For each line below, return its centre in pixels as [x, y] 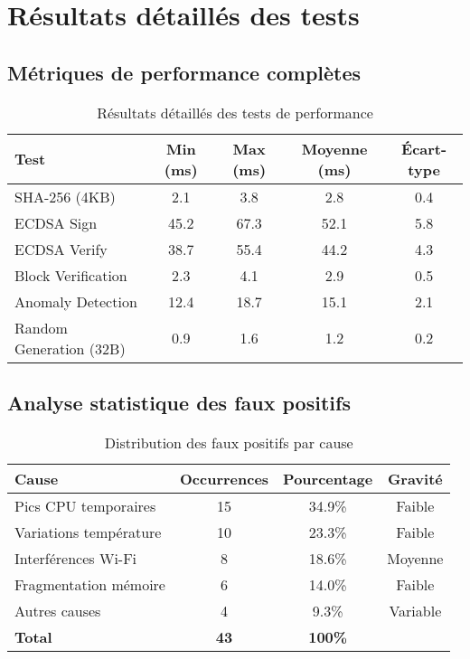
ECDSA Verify [61, 249]
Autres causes [58, 610]
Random [41, 327]
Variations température [88, 532]
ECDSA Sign [56, 222]
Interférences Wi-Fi [76, 558]
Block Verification [71, 275]
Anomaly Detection [76, 301]
